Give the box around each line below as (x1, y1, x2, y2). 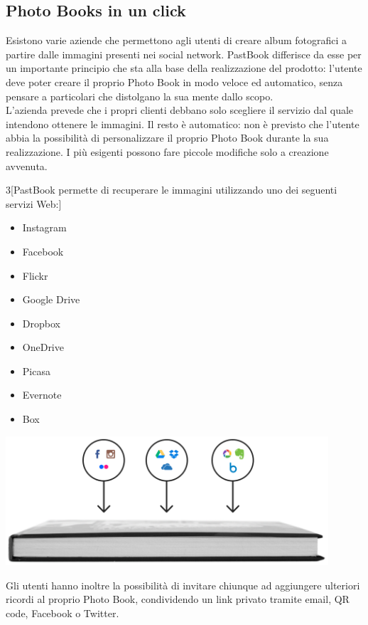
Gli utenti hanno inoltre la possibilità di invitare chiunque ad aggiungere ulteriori (6, 577, 360, 592)
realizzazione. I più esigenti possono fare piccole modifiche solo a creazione (6, 144, 329, 159)
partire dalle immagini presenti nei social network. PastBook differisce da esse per (6, 46, 362, 61)
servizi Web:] (6, 196, 62, 211)
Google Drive (22, 292, 80, 307)
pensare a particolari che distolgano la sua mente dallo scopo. (6, 88, 274, 103)
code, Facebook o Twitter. (6, 605, 119, 620)
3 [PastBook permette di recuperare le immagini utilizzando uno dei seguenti (6, 182, 337, 197)
